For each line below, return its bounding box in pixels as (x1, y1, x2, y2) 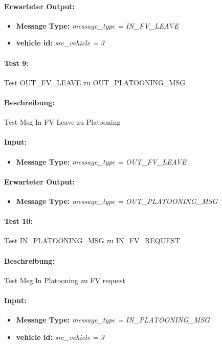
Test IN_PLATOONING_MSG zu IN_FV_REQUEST (4, 235, 180, 246)
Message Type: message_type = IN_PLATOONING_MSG (16, 314, 210, 325)
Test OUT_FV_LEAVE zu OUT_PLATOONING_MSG (4, 77, 186, 87)
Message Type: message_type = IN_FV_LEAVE (16, 20, 179, 31)
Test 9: (4, 57, 29, 68)
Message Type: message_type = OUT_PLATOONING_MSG (16, 195, 218, 206)
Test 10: (4, 216, 33, 226)
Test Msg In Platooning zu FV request (4, 274, 125, 285)
